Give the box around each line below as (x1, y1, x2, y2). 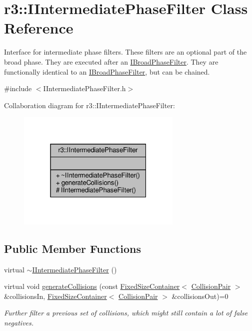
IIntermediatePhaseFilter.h (43, 83, 126, 94)
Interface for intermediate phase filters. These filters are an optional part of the (4, 47, 247, 57)
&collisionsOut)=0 (171, 290, 228, 301)
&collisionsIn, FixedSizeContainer (4, 290, 107, 301)
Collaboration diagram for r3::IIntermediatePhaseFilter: (4, 100, 175, 110)
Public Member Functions (4, 240, 141, 256)
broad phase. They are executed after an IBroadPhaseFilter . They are (4, 56, 218, 67)
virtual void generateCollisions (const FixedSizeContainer (4, 281, 180, 291)
